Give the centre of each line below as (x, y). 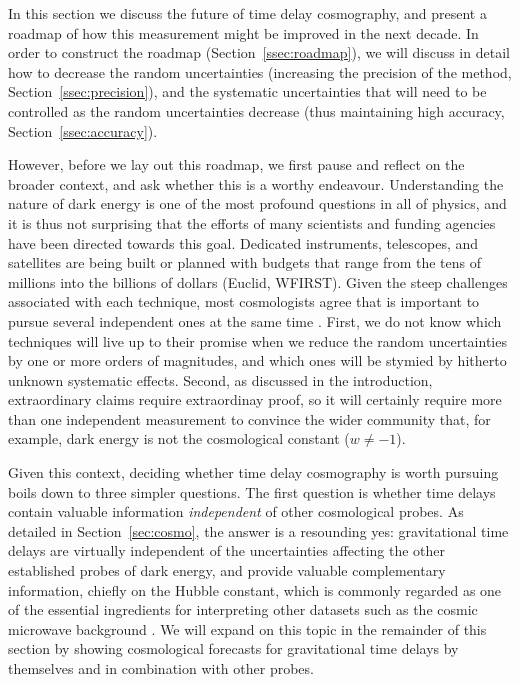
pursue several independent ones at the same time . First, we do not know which (255, 320)
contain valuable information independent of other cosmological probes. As (236, 511)
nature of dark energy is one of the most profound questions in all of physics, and (257, 203)
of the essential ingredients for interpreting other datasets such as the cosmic (243, 609)
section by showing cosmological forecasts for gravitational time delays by (233, 648)
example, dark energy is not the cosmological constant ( (179, 438)
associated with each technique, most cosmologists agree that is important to (244, 301)
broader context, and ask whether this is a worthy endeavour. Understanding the (256, 183)
